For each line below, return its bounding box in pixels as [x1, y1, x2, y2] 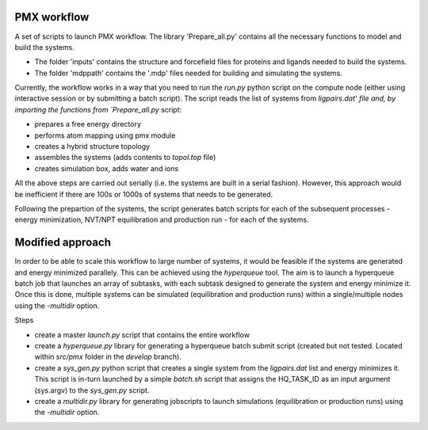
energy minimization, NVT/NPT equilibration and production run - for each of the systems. [14, 215, 309, 225]
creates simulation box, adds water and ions [34, 163, 179, 173]
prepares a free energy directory [34, 120, 142, 129]
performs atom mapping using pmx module [34, 131, 176, 140]
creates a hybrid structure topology [34, 142, 151, 151]
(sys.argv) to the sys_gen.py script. [34, 385, 150, 395]
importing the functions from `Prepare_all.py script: [14, 105, 182, 114]
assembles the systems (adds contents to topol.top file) [34, 153, 216, 162]
